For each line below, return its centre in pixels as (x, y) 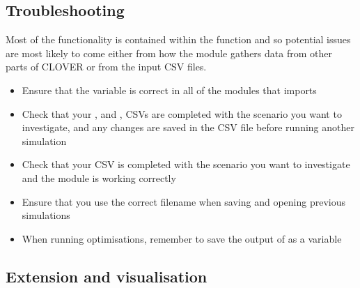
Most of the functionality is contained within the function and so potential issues (178, 39)
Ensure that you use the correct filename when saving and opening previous (184, 201)
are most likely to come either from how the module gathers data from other (169, 53)
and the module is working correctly (99, 177)
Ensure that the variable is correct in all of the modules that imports (169, 90)
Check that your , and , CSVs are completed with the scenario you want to (182, 113)
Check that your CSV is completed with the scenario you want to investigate (186, 164)
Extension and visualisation (107, 276)
